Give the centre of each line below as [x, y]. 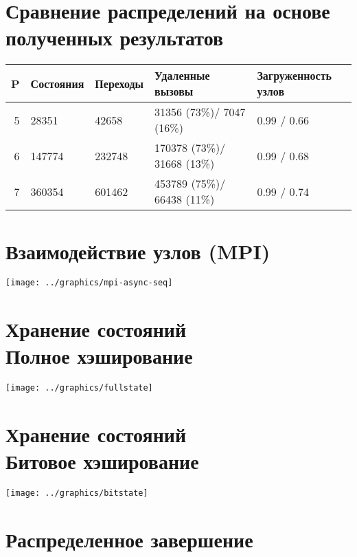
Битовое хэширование [102, 461]
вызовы [174, 91]
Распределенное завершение [129, 539]
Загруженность [294, 76]
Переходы [119, 83]
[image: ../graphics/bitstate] [77, 493]
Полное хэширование [99, 356]
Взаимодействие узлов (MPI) [138, 251]
